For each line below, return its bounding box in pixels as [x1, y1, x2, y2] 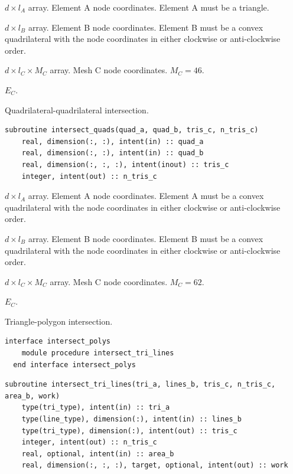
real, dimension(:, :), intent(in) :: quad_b [21, 149, 204, 158]
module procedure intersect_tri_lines [21, 349, 174, 358]
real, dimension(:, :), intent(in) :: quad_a [21, 137, 204, 146]
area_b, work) [5, 391, 60, 400]
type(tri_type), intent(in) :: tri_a [21, 403, 170, 412]
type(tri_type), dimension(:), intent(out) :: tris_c [21, 426, 237, 435]
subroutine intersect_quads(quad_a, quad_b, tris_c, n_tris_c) [5, 126, 259, 135]
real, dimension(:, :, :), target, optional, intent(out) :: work [21, 461, 288, 470]
